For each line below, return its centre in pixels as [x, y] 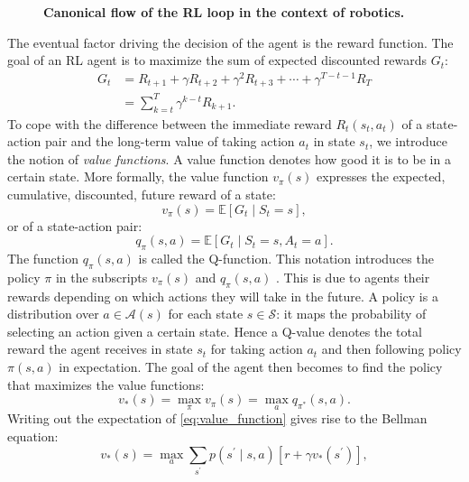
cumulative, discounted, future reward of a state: [142, 195]
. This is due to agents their [353, 277]
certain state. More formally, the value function [138, 176]
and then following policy [391, 349]
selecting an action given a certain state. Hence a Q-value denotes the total [215, 331]
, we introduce [408, 141]
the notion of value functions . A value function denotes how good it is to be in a [229, 158]
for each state [206, 314]
